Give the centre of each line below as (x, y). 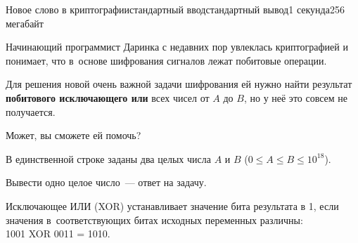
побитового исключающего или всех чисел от (108, 97)
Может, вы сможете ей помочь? (73, 135)
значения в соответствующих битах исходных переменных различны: (154, 219)
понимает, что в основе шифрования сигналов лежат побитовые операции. (166, 60)
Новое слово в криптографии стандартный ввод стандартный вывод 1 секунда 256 (175, 9)
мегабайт (25, 23)
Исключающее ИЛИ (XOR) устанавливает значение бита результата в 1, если (172, 205)
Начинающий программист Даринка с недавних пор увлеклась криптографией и (177, 47)
